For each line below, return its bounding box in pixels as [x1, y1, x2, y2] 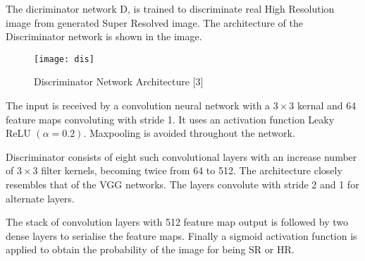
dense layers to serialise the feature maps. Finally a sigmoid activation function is [6, 228, 357, 243]
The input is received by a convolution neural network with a [6, 98, 271, 113]
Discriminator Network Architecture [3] [34, 74, 204, 89]
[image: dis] [34, 54, 94, 64]
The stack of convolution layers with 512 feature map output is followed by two [6, 214, 349, 229]
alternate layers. [6, 190, 75, 205]
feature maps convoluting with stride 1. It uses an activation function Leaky [6, 111, 335, 126]
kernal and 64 [297, 98, 357, 113]
